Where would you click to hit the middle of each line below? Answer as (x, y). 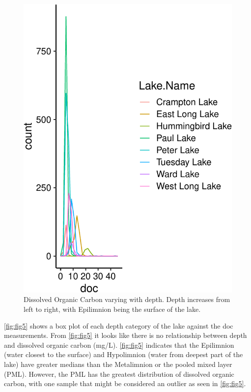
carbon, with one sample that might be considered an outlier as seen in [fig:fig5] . (125, 383)
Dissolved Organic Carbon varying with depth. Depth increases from (127, 299)
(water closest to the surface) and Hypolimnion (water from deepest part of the (124, 354)
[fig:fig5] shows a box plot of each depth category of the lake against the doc (119, 325)
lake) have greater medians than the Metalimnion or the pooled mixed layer (118, 364)
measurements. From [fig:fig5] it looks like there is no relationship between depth (125, 335)
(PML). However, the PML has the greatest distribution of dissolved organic (119, 374)
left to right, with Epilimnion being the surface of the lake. (112, 309)
